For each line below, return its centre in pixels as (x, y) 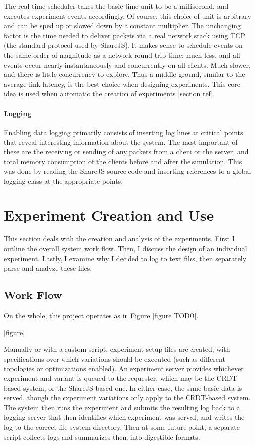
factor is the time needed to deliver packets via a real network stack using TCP (125, 35)
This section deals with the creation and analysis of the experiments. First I (119, 239)
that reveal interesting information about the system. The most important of (121, 142)
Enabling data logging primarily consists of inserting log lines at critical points (124, 132)
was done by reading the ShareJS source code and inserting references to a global (127, 171)
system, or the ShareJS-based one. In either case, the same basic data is (132, 388)
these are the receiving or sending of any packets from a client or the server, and (126, 151)
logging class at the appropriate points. (64, 181)
